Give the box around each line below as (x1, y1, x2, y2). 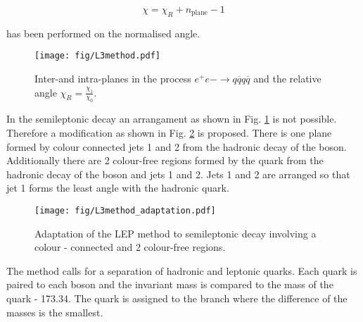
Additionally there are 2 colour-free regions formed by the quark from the (6, 153, 324, 168)
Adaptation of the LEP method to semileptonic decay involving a (34, 225, 317, 240)
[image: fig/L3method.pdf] (34, 51, 160, 61)
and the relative (253, 71, 321, 86)
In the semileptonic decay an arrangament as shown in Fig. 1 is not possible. (6, 111, 337, 126)
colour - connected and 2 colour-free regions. (34, 240, 226, 254)
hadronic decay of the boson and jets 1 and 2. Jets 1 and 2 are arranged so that (6, 166, 350, 181)
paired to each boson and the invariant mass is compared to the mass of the (6, 277, 333, 292)
